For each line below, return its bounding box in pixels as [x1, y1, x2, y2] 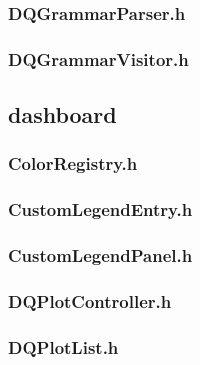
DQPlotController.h [8, 288, 172, 313]
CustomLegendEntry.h [8, 197, 193, 222]
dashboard [8, 99, 117, 130]
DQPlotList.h [8, 334, 119, 359]
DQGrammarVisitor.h [8, 46, 189, 71]
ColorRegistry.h [8, 151, 138, 176]
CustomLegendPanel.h [8, 243, 193, 268]
